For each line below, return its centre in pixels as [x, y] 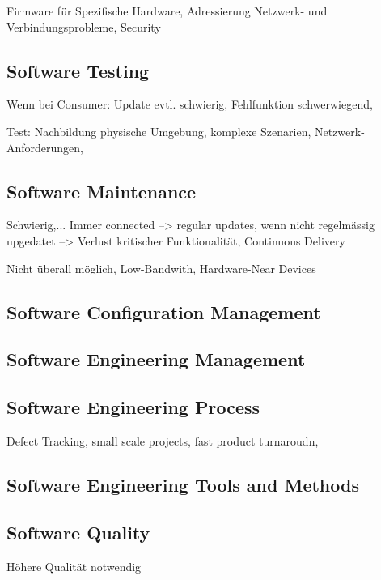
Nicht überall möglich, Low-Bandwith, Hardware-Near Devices [161, 268]
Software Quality [78, 532]
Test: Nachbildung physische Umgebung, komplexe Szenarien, [159, 131]
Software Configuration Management [164, 311]
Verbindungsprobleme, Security [84, 26]
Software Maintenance [102, 191]
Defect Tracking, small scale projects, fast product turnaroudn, [163, 440]
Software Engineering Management [156, 359]
